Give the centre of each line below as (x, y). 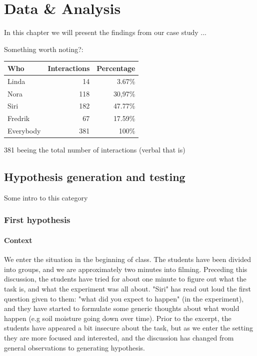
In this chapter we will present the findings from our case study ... (105, 32)
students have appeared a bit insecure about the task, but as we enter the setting (128, 328)
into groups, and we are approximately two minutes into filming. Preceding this (126, 269)
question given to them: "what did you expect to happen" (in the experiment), (124, 298)
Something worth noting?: (44, 49)
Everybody (24, 131)
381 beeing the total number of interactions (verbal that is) (95, 150)
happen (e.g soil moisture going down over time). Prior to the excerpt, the (118, 318)
